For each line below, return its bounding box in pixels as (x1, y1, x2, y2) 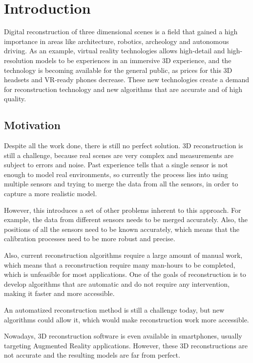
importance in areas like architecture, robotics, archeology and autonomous (4, 36, 229, 46)
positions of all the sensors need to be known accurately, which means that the (4, 224, 239, 234)
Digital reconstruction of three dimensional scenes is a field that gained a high (4, 26, 238, 37)
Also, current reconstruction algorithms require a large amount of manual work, (4, 250, 243, 260)
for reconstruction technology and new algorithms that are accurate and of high (4, 84, 243, 94)
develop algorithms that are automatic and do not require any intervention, (4, 278, 230, 289)
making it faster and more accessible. (4, 288, 115, 298)
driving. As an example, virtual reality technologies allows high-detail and (4, 45, 225, 56)
